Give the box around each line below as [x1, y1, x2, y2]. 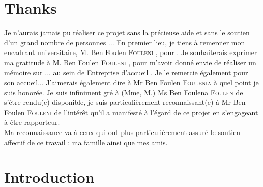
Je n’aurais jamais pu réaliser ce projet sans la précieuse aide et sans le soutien [4, 27, 250, 38]
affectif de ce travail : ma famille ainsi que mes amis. [4, 137, 168, 147]
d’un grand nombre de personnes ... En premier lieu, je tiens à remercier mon [4, 37, 245, 47]
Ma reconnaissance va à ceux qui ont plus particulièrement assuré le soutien [4, 127, 241, 138]
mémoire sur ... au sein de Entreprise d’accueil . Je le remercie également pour [4, 67, 248, 77]
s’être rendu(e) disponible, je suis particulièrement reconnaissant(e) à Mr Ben [4, 97, 246, 108]
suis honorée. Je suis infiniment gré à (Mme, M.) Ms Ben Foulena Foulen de [4, 87, 243, 97]
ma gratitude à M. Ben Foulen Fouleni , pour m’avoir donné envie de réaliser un [4, 57, 256, 67]
